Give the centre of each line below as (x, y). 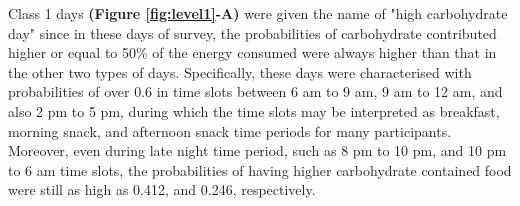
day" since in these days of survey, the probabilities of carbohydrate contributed (252, 32)
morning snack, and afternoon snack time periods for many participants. (230, 130)
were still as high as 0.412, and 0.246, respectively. (162, 189)
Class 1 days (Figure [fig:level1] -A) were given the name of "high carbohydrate (258, 13)
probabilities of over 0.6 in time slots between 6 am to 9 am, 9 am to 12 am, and (255, 91)
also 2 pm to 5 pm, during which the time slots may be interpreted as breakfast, (254, 110)
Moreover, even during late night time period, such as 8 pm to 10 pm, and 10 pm (257, 150)
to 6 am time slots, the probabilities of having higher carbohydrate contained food (260, 169)
